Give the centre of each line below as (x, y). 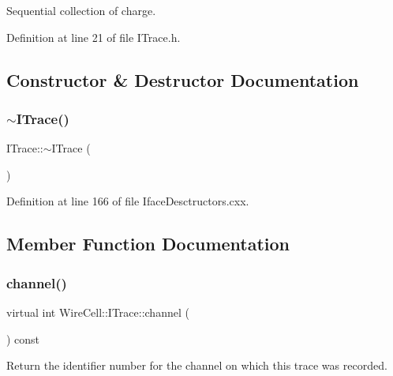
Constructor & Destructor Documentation (183, 79)
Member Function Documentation (148, 244)
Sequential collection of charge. (81, 10)
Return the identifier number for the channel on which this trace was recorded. (197, 365)
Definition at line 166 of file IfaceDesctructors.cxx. (128, 201)
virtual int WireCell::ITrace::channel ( (98, 312)
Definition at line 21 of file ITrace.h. (94, 37)
